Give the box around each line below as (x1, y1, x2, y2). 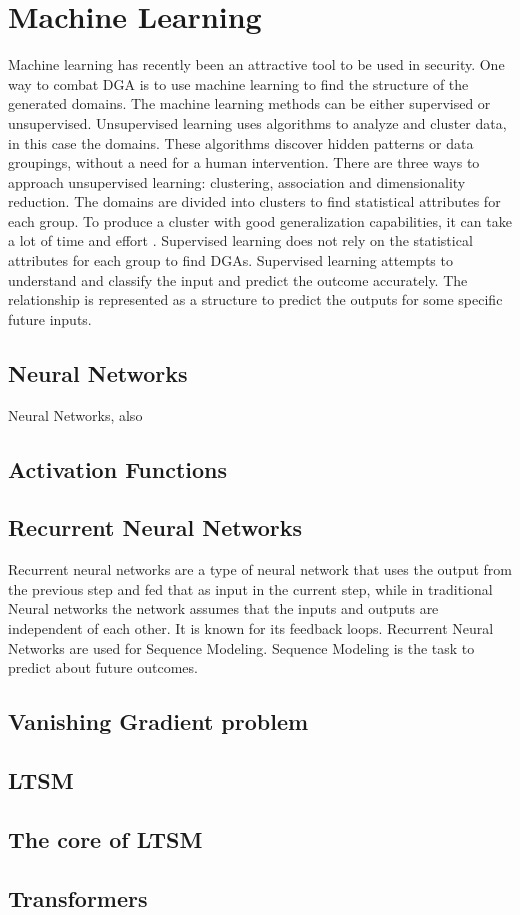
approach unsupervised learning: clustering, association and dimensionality (8, 171, 466, 192)
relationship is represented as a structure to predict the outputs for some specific (8, 289, 503, 310)
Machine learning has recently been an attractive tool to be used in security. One (8, 54, 505, 75)
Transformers (8, 882, 148, 913)
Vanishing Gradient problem (8, 706, 309, 737)
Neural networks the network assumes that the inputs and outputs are (8, 598, 439, 619)
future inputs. (8, 308, 92, 329)
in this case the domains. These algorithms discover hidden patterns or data (8, 132, 474, 153)
